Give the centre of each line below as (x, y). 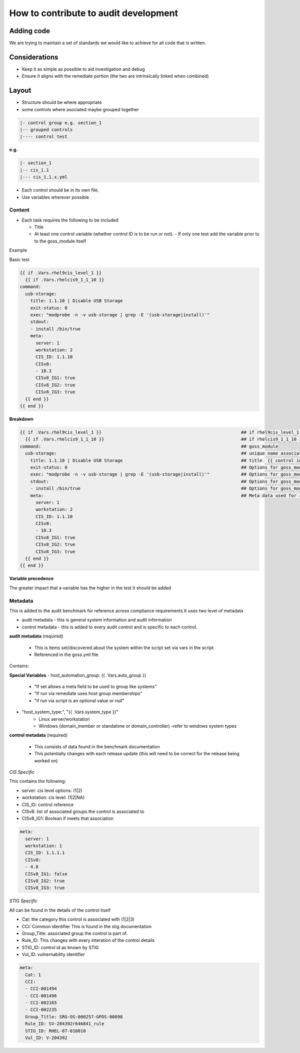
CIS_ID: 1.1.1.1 (45, 853)
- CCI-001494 (41, 989)
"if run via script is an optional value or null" (79, 700)
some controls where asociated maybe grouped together (80, 109)
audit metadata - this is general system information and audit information (97, 620)
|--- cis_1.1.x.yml (43, 177)
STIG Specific (23, 901)
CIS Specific (22, 772)
